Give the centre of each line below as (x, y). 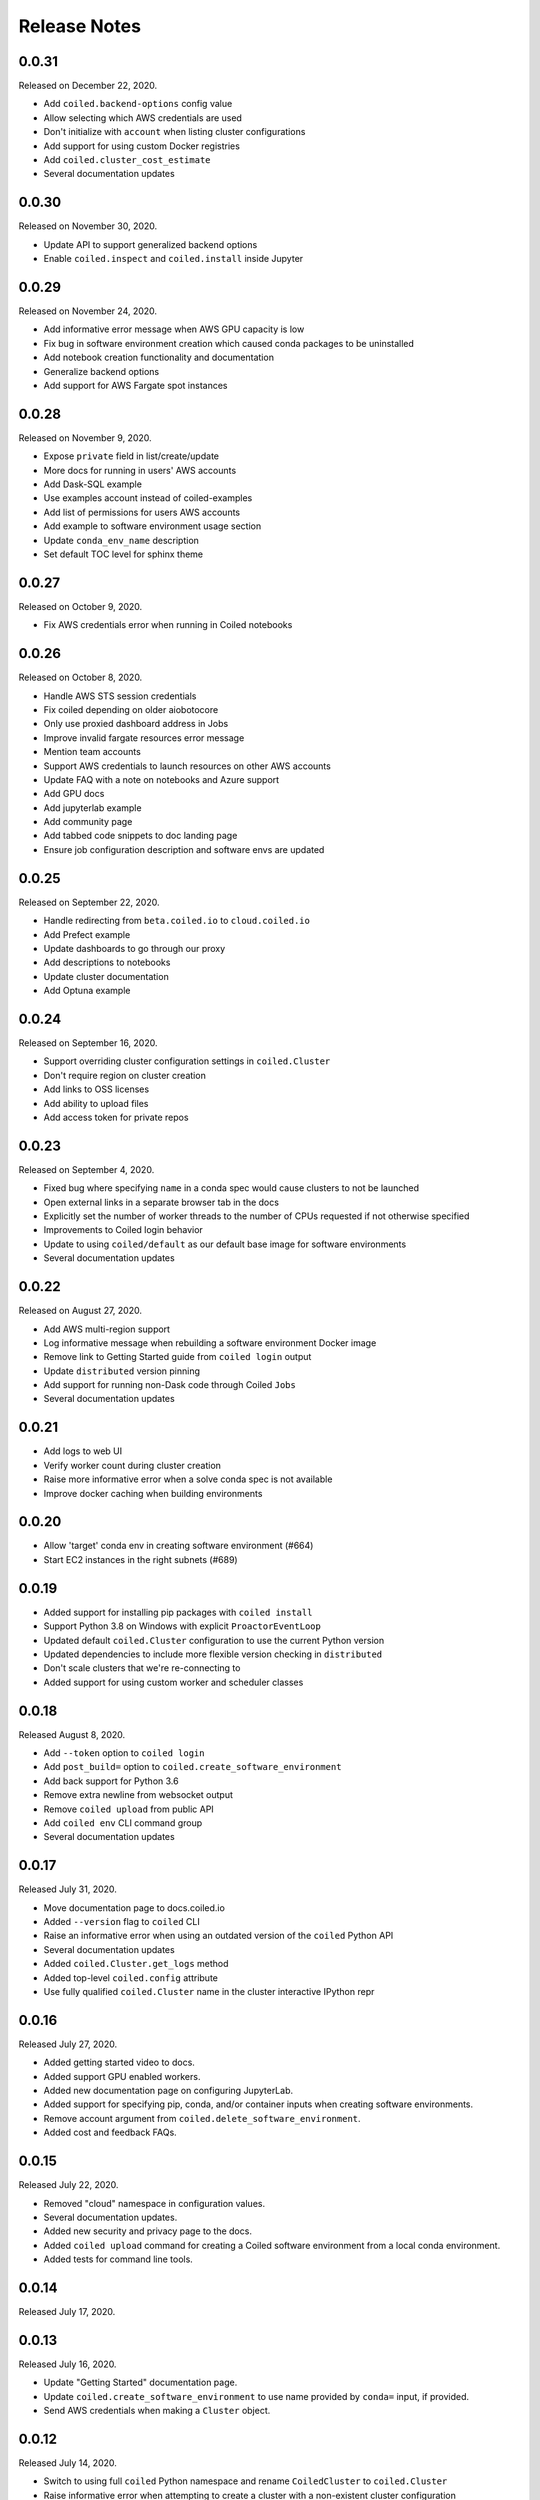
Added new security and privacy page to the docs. (147, 2231)
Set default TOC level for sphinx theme (123, 554)
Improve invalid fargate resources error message (144, 737)
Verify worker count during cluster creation (132, 1465)
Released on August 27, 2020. (80, 1311)
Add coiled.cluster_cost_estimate (127, 160)
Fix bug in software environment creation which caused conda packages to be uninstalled (229, 343)
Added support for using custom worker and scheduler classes (173, 1682)
